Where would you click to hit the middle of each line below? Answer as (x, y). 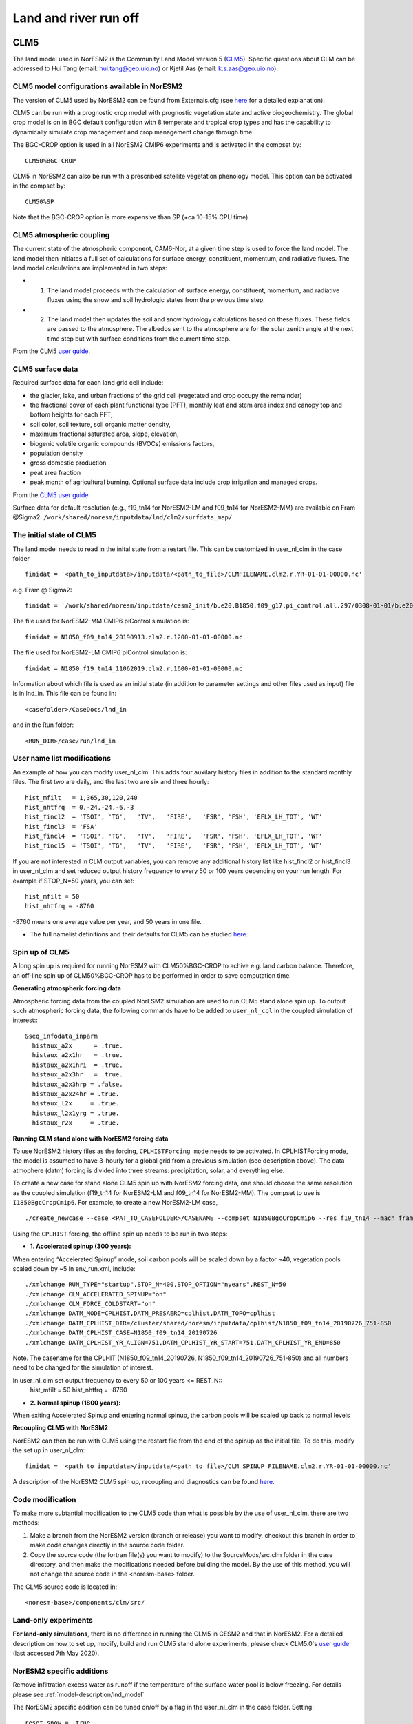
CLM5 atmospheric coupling (61, 234)
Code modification (44, 1499)
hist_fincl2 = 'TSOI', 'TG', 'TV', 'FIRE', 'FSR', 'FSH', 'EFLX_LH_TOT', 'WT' (174, 817)
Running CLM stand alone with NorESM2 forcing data (91, 1139)
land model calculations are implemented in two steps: (90, 268)
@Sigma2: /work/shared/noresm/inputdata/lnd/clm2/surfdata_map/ (123, 517)
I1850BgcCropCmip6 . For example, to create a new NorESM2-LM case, (115, 1202)
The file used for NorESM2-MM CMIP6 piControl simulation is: (101, 621)
